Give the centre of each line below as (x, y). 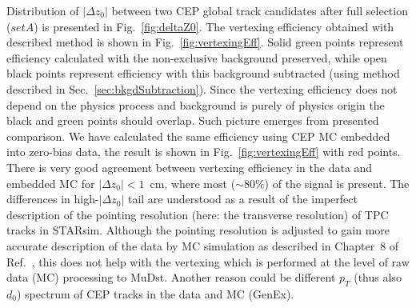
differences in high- (53, 199)
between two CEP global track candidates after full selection (260, 10)
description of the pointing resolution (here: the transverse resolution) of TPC (198, 214)
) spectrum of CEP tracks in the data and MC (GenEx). (155, 293)
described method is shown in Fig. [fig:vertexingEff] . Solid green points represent (205, 42)
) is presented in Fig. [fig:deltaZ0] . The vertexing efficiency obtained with (214, 26)
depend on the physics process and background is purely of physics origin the (196, 104)
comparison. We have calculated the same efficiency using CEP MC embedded (198, 136)
